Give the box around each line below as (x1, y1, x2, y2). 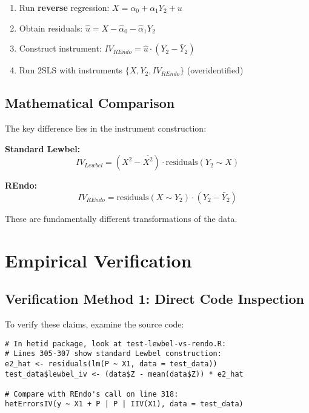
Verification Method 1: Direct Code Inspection (5, 289, 305, 308)
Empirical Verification (5, 247, 192, 272)
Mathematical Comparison (5, 93, 175, 112)
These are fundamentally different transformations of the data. (5, 212, 238, 224)
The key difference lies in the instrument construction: (5, 121, 207, 134)
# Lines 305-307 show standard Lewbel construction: (5, 349, 222, 358)
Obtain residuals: (19, 21, 83, 34)
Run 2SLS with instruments (19, 64, 122, 76)
